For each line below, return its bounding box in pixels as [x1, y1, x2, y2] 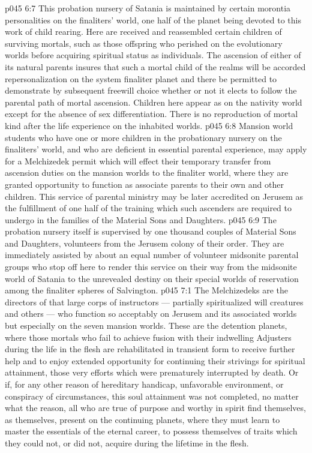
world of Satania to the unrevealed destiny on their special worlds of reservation [5, 272, 299, 284]
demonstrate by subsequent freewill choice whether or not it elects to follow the [5, 84, 297, 97]
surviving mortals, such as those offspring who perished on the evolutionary [5, 37, 283, 49]
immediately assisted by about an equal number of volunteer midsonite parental [5, 248, 299, 261]
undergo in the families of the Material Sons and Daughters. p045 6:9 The [5, 213, 277, 226]
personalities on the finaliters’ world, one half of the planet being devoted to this [5, 13, 301, 26]
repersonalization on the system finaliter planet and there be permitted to [5, 72, 277, 85]
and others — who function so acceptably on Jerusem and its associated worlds [5, 307, 297, 320]
